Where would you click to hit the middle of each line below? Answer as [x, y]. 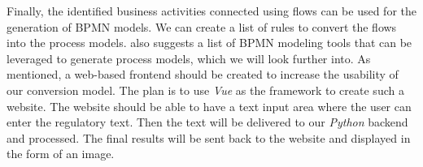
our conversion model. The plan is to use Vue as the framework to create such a [205, 90]
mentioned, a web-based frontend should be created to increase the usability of [203, 74]
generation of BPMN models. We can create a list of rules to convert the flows [202, 26]
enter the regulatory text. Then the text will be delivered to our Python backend [207, 122]
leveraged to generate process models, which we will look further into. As [189, 58]
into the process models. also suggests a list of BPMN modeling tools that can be [209, 43]
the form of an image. [61, 154]
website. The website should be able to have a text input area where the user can [209, 106]
